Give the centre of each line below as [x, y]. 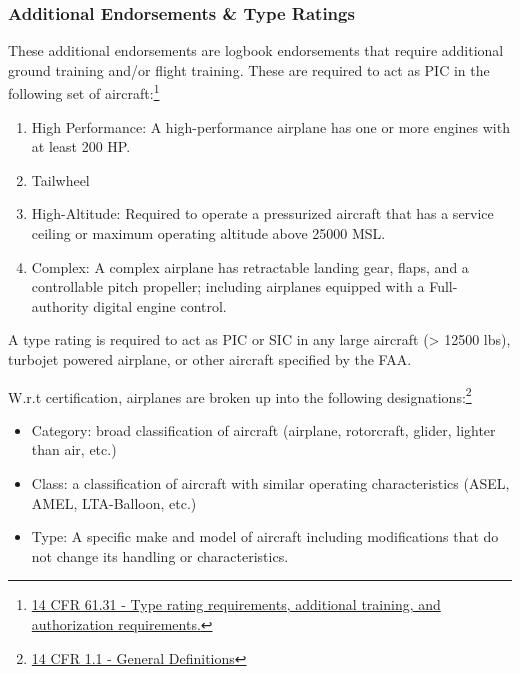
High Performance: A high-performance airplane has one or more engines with [270, 126]
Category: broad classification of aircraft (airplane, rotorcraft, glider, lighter [263, 429]
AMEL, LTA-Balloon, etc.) [114, 502]
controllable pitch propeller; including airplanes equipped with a [228, 286]
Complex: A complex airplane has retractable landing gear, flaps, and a [250, 266]
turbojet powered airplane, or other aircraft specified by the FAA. [210, 359]
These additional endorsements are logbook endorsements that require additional [256, 50]
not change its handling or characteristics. [160, 555]
